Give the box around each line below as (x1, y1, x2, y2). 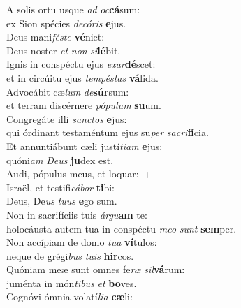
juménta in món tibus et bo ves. (6, 275, 137, 290)
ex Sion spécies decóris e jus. (6, 15, 126, 30)
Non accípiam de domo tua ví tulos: (6, 235, 157, 249)
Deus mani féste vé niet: (6, 29, 105, 44)
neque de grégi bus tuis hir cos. (6, 248, 134, 263)
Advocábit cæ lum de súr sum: (6, 84, 129, 98)
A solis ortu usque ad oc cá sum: (6, 2, 140, 16)
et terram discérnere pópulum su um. (6, 98, 161, 112)
